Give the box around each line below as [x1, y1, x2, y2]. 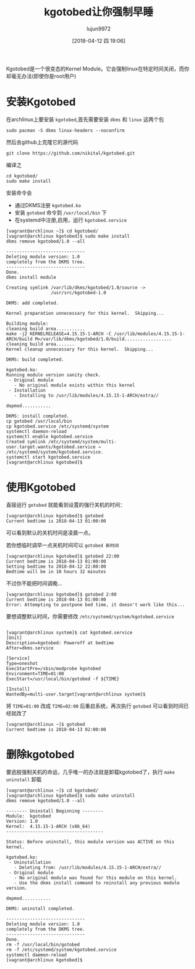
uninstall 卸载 [6, 776, 42, 783]
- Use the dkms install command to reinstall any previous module [14, 880, 180, 886]
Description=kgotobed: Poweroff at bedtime [6, 640, 115, 646]
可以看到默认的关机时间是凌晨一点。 [6, 529, 94, 536]
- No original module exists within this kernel [14, 382, 135, 388]
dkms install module [6, 274, 57, 280]
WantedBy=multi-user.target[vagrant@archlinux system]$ [6, 691, 146, 697]
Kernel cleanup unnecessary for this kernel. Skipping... [6, 346, 154, 352]
